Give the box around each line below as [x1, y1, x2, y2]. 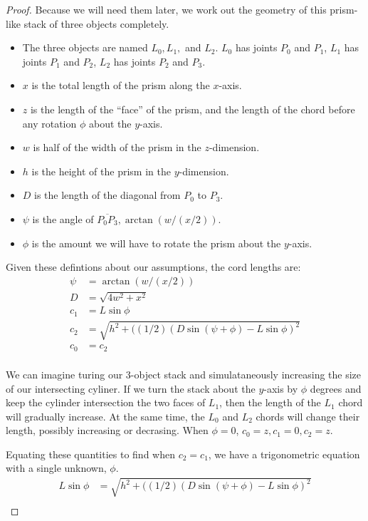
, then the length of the [219, 395, 321, 410]
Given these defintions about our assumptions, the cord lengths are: [6, 259, 301, 274]
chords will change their [256, 408, 360, 423]
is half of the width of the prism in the [33, 140, 201, 155]
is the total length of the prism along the [31, 78, 210, 93]
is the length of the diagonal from [34, 187, 181, 202]
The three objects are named [22, 40, 148, 55]
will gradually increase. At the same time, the [6, 408, 205, 423]
